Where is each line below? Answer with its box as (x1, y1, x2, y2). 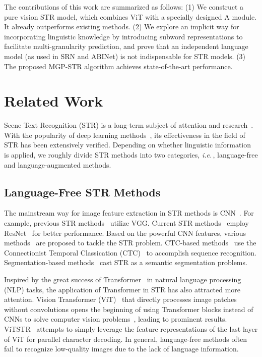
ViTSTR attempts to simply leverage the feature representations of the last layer (4, 323, 258, 334)
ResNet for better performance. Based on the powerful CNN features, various (4, 227, 246, 238)
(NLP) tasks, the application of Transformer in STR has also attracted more (4, 284, 240, 294)
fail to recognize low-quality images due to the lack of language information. (4, 343, 239, 354)
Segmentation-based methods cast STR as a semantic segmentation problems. (4, 257, 247, 268)
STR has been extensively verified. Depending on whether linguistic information (4, 139, 251, 150)
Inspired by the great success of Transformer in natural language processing (4, 274, 241, 285)
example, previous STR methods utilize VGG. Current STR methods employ (4, 218, 249, 228)
